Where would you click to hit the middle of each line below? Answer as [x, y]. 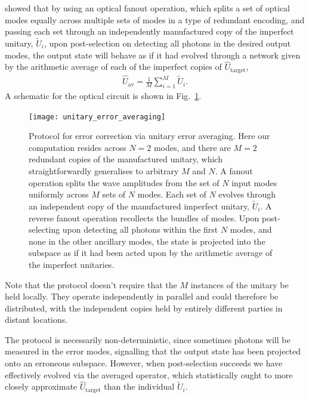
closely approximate [41, 386]
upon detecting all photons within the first [140, 229]
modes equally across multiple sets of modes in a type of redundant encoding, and [155, 19]
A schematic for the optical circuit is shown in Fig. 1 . [103, 95]
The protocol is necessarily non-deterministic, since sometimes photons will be [148, 339]
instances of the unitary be [240, 284]
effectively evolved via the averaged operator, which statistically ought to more [149, 374]
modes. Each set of [172, 194]
